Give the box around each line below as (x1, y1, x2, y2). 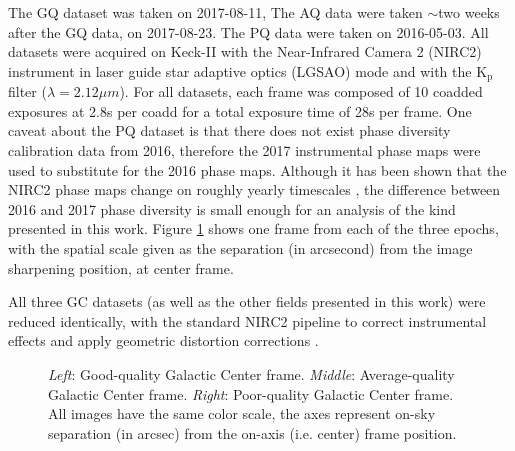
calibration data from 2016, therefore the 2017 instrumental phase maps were (8, 140, 481, 161)
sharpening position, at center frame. (8, 257, 234, 278)
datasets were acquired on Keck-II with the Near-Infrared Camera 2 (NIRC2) (8, 41, 482, 62)
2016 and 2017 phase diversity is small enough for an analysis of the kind (8, 198, 456, 219)
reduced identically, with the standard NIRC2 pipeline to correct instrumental (8, 310, 487, 331)
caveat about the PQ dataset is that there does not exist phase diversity (8, 120, 451, 141)
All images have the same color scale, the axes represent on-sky (48, 403, 436, 424)
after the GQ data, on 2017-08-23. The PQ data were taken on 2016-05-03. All (8, 21, 489, 42)
